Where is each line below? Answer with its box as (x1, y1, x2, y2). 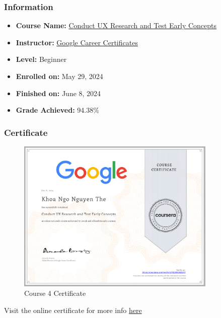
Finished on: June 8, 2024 (16, 88, 101, 98)
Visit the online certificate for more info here (4, 304, 142, 315)
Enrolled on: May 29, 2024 (16, 71, 103, 81)
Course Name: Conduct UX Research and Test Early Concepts (16, 20, 217, 31)
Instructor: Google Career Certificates (16, 37, 138, 47)
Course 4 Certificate (24, 288, 86, 298)
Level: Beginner (16, 54, 67, 64)
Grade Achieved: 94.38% (16, 105, 99, 115)
